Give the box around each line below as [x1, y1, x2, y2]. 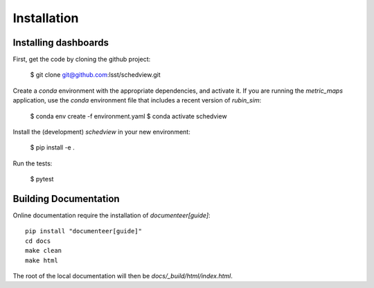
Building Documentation [12, 193, 121, 204]
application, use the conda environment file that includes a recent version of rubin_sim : [12, 96, 262, 105]
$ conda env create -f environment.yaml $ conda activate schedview [30, 111, 228, 120]
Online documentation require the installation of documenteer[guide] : [12, 211, 211, 219]
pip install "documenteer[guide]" [25, 227, 142, 235]
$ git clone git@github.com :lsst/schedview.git [30, 71, 161, 79]
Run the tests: [12, 159, 53, 168]
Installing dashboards [12, 37, 109, 48]
